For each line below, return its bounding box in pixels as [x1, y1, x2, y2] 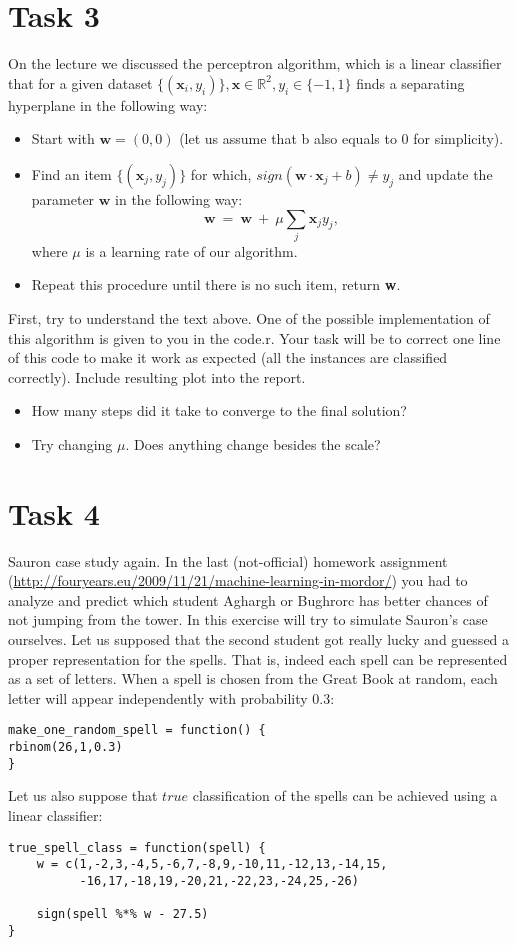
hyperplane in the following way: [8, 94, 208, 115]
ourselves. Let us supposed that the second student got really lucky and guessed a [8, 629, 510, 650]
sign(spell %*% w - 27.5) [36, 907, 209, 922]
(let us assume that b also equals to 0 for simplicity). [179, 128, 504, 149]
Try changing [31, 433, 113, 454]
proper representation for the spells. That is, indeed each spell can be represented [8, 648, 508, 669]
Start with [31, 128, 95, 149]
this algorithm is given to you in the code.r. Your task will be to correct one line [8, 327, 501, 348]
